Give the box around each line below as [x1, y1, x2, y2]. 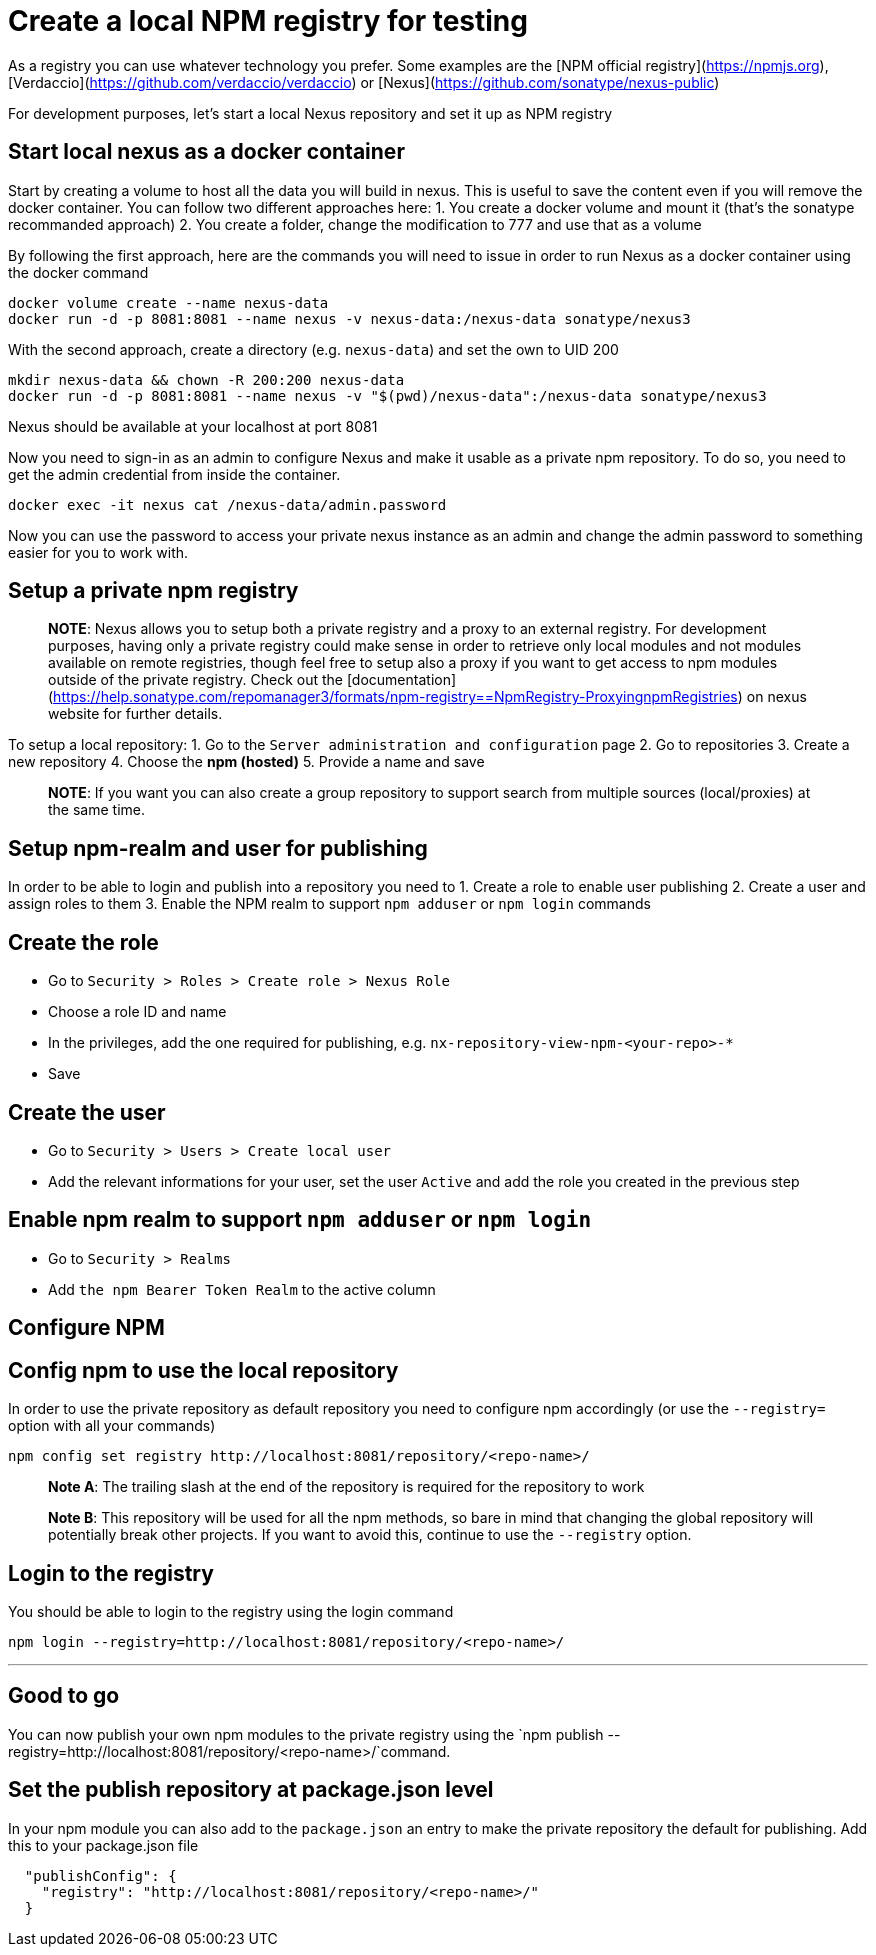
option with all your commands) [8, 1417, 216, 1435]
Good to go [8, 1683, 120, 1709]
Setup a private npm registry [8, 578, 299, 604]
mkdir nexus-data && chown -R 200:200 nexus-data [8, 371, 405, 388]
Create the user [8, 1099, 166, 1125]
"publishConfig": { [24, 1867, 177, 1884]
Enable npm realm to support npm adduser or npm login [8, 1207, 592, 1233]
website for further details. [48, 705, 223, 723]
